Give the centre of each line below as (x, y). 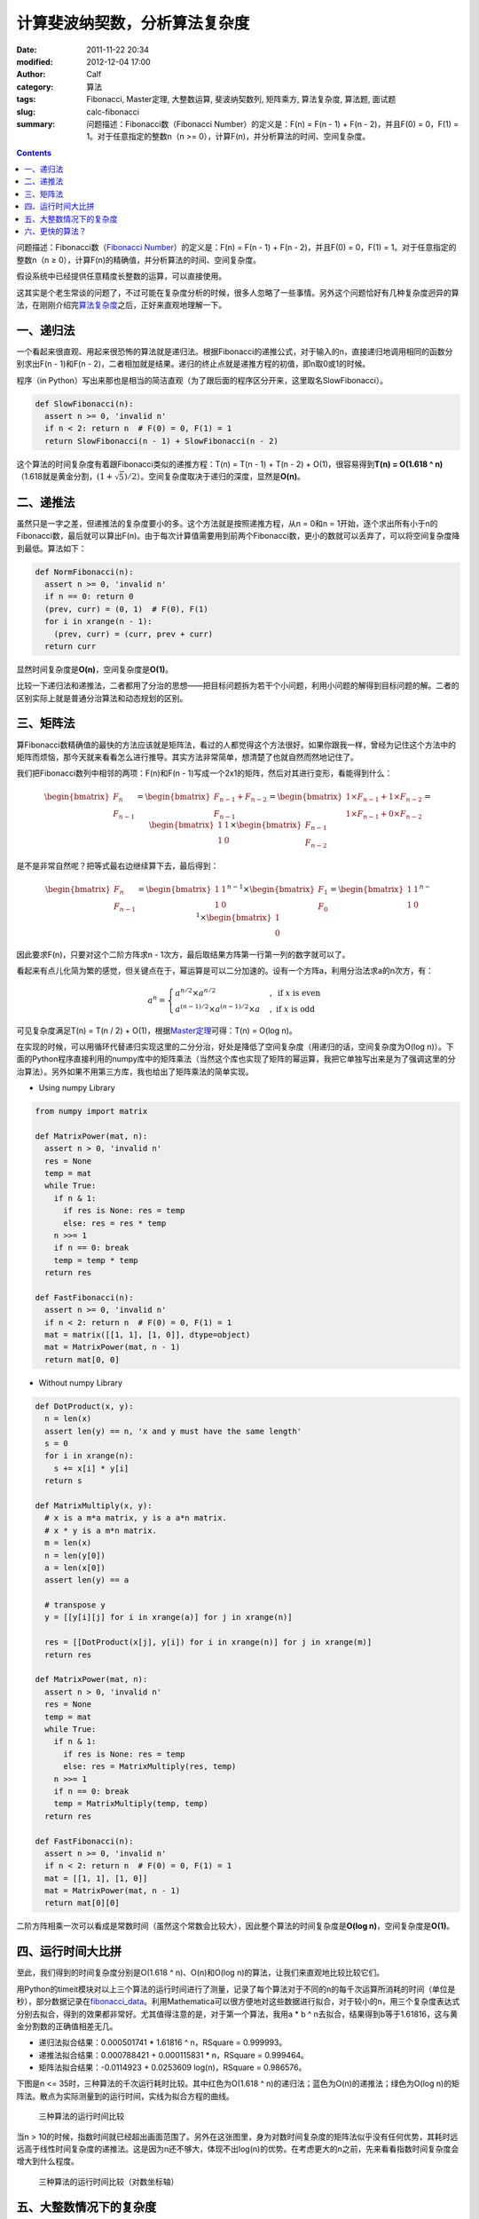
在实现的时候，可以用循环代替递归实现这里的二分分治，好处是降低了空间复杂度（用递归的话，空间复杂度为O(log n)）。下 (235, 1046)
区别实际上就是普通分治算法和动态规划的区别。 (102, 698)
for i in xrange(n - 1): (98, 622)
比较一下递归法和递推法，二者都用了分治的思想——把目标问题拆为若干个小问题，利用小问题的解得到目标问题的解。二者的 (238, 686)
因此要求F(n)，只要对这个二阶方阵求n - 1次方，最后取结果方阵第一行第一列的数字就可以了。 (183, 954)
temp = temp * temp (96, 1260)
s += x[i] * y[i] (91, 1468)
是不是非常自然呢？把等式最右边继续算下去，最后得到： (118, 866)
